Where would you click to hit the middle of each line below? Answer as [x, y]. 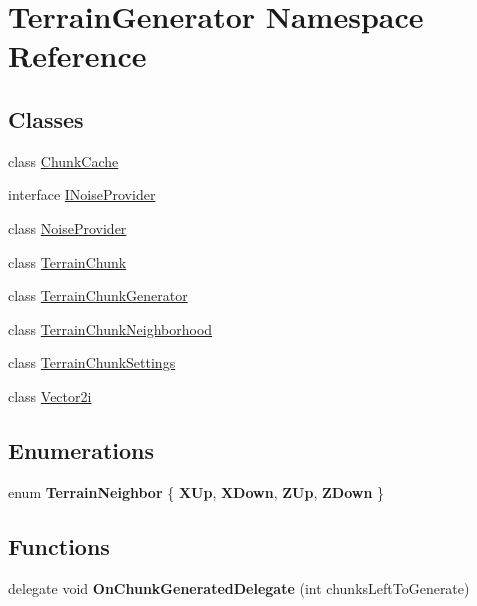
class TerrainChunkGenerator [98, 295]
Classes [46, 118]
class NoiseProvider [67, 227]
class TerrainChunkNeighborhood [110, 328]
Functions [59, 545]
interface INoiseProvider [82, 194]
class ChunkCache [63, 160]
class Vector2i [50, 395]
